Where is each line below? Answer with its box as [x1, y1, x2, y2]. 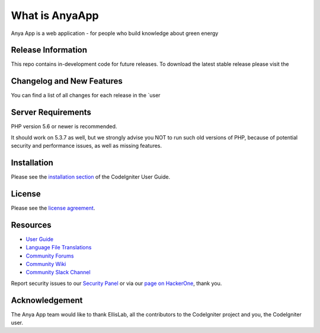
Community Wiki [25, 260, 66, 267]
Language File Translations [25, 244, 92, 251]
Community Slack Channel [25, 269, 91, 276]
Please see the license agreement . [11, 204, 95, 211]
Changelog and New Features [11, 76, 123, 86]
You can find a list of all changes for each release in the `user [11, 92, 161, 99]
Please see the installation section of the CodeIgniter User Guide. [11, 173, 171, 180]
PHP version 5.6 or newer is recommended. [11, 123, 117, 130]
